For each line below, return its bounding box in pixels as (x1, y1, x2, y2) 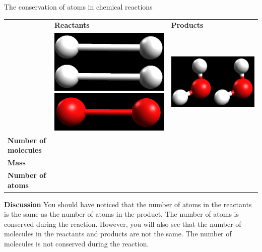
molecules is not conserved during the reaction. (4, 238, 149, 248)
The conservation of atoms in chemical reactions (4, 2, 153, 12)
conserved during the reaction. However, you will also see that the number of (4, 218, 241, 229)
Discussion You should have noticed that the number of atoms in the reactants (4, 199, 252, 209)
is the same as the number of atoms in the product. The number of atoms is (4, 209, 239, 219)
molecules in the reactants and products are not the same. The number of (4, 228, 232, 239)
